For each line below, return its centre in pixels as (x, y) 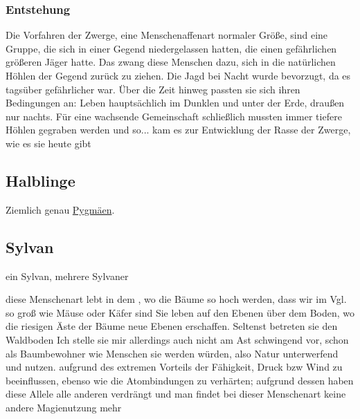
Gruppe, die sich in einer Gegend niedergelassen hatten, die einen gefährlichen (171, 48)
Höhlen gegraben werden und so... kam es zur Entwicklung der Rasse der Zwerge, (178, 130)
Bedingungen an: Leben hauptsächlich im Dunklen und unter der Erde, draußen (175, 103)
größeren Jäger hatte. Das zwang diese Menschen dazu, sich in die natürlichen (171, 62)
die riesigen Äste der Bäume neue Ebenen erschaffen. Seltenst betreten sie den (172, 326)
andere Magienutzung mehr (64, 407)
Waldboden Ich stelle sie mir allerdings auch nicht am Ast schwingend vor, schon (177, 339)
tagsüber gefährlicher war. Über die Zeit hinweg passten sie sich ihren (153, 89)
